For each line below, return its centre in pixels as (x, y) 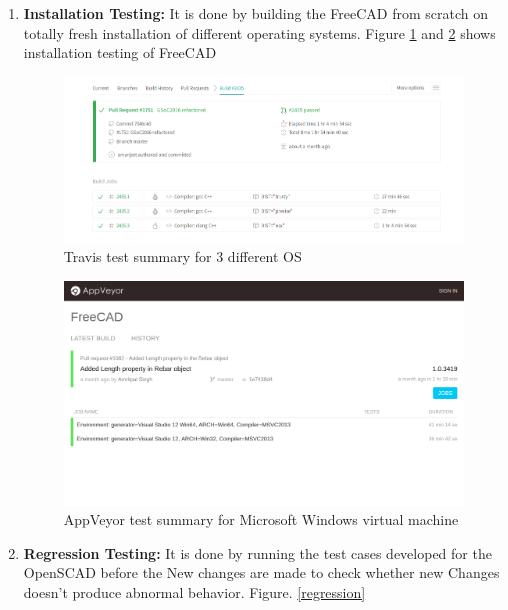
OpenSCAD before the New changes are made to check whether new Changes (261, 572)
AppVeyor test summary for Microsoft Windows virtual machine (261, 519)
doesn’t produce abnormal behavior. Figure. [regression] (194, 591)
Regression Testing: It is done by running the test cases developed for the (257, 552)
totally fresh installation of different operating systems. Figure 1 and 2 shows (259, 32)
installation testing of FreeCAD (120, 52)
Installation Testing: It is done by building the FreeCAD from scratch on (255, 13)
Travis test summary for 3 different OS (182, 256)
